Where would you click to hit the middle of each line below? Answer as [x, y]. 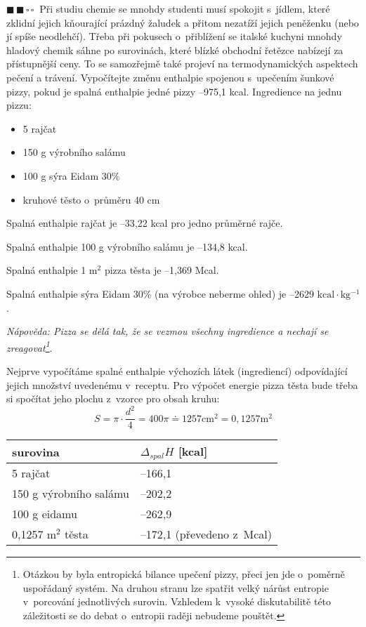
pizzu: [19, 105]
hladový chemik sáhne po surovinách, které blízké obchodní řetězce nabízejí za [175, 49]
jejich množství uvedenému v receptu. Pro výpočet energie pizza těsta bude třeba [182, 384]
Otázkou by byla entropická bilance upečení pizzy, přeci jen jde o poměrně [184, 574]
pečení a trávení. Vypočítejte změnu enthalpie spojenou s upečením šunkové [170, 77]
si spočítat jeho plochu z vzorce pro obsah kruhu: [113, 398]
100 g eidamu [45, 514]
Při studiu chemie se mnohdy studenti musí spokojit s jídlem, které [185, 8]
